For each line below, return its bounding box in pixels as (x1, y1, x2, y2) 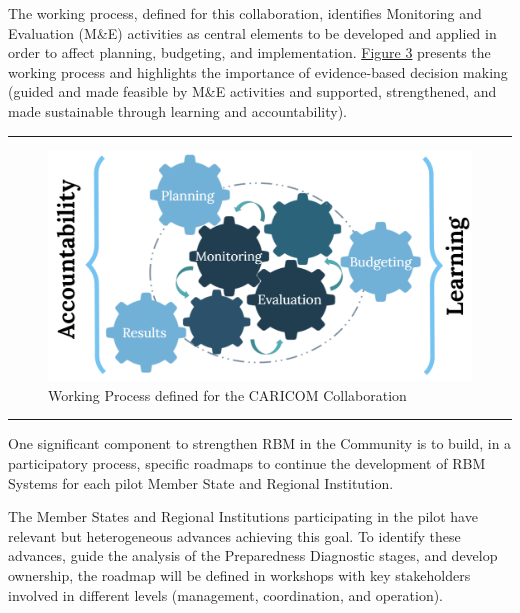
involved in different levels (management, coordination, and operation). (8, 584, 444, 605)
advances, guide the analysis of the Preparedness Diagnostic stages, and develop (8, 545, 498, 566)
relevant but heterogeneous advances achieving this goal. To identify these (8, 525, 461, 546)
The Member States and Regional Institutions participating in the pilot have (8, 506, 478, 527)
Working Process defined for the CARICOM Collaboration (48, 384, 407, 405)
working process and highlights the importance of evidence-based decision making (8, 61, 508, 82)
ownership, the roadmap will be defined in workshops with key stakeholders (8, 564, 471, 585)
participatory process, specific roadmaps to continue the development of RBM (8, 452, 486, 473)
